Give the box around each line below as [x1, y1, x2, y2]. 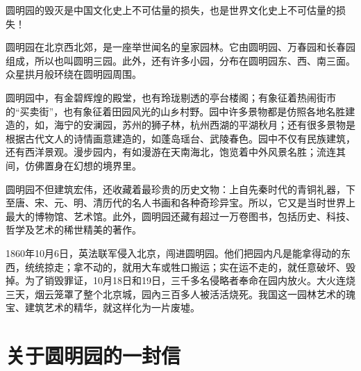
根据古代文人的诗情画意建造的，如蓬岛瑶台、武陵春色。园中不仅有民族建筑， [6, 131, 355, 145]
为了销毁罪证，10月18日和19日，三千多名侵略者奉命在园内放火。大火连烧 [24, 273, 355, 288]
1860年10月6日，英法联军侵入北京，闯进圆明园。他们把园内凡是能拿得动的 [6, 245, 341, 260]
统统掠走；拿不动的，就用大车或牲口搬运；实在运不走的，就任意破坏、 [24, 259, 346, 274]
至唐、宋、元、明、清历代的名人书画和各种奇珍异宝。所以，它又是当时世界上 [6, 195, 355, 210]
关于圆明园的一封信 [6, 341, 181, 370]
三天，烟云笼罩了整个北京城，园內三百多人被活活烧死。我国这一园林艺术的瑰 [6, 286, 355, 301]
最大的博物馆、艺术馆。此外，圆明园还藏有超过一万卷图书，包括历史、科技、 [6, 208, 355, 223]
